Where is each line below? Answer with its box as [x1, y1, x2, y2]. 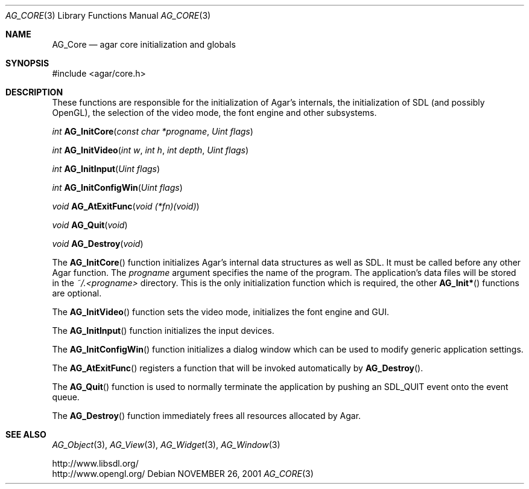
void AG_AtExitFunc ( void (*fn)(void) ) [52, 201, 200, 211]
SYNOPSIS [5, 58, 49, 68]
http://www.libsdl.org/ [52, 458, 139, 468]
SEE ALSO [5, 429, 46, 439]
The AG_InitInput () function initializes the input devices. [52, 325, 274, 336]
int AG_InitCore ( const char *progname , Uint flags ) [52, 126, 253, 136]
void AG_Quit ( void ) [52, 220, 128, 230]
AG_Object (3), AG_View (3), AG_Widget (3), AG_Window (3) [52, 439, 280, 450]
